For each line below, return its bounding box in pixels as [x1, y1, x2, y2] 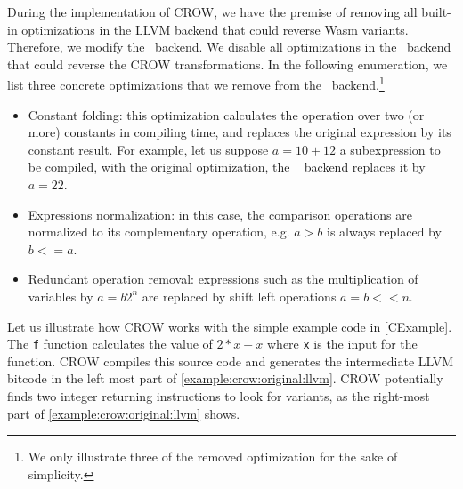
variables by [28, 286, 93, 305]
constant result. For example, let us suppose [28, 140, 269, 158]
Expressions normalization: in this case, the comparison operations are [28, 204, 412, 223]
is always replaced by [327, 222, 442, 241]
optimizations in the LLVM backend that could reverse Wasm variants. [21, 20, 409, 38]
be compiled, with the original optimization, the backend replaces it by [28, 157, 426, 176]
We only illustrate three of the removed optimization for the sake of [28, 447, 398, 466]
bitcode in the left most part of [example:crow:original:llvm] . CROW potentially [7, 369, 443, 388]
